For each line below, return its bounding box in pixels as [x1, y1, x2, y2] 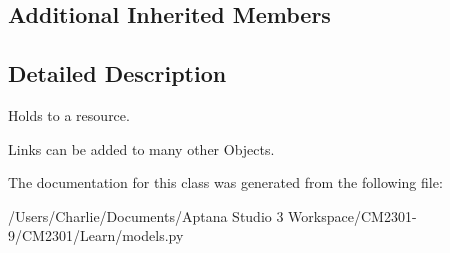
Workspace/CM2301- [288, 205, 417, 226]
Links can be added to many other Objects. [8, 138, 275, 159]
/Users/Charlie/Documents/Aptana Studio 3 [8, 205, 284, 226]
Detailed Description [8, 58, 227, 89]
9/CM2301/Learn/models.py [8, 225, 184, 246]
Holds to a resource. [8, 104, 130, 125]
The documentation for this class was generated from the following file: [8, 172, 443, 193]
